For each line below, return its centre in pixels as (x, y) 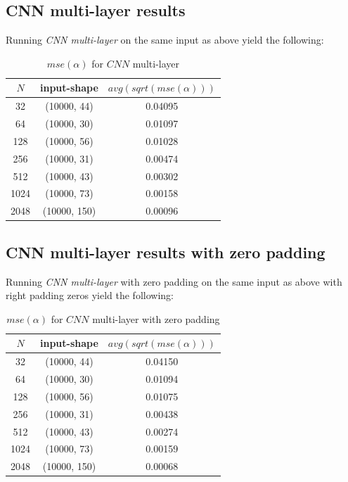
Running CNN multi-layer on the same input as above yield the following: (165, 40)
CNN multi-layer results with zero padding (166, 252)
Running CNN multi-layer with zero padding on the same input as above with (174, 281)
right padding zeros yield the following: (90, 295)
